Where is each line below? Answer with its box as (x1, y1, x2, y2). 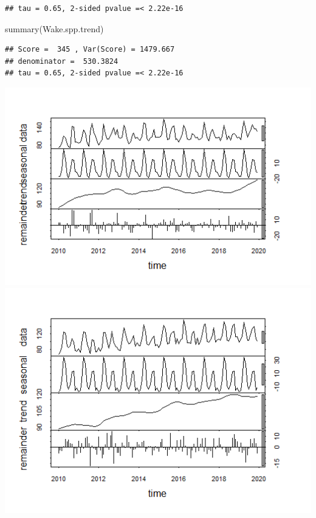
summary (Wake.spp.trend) (5, 22, 104, 35)
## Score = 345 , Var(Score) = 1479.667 (5, 45, 175, 54)
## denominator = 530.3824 (5, 57, 118, 66)
